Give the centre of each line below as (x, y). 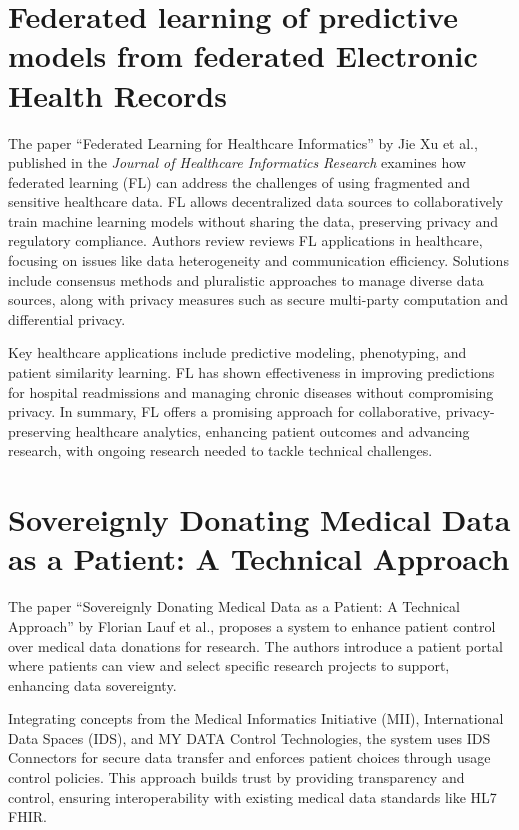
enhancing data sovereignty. (92, 684)
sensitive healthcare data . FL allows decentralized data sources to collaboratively (256, 201)
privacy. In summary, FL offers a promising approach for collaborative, (224, 411)
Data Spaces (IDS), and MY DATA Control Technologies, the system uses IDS (249, 737)
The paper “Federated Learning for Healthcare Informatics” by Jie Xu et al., (243, 142)
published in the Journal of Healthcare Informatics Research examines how (237, 162)
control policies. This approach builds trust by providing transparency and (236, 777)
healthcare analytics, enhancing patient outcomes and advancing (272, 430)
